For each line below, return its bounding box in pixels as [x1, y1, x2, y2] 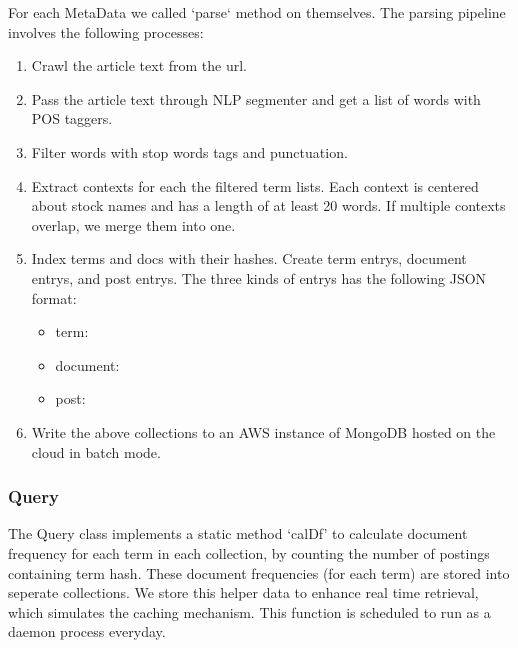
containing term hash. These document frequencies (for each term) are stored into [8, 562, 510, 583]
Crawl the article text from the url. [31, 55, 248, 76]
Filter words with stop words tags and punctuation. [31, 141, 348, 162]
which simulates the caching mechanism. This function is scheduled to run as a [8, 601, 491, 622]
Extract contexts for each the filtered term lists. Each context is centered [31, 175, 479, 196]
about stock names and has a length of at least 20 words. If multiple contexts [31, 195, 506, 216]
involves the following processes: [8, 21, 204, 42]
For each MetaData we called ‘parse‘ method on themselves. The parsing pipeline [8, 2, 506, 22]
